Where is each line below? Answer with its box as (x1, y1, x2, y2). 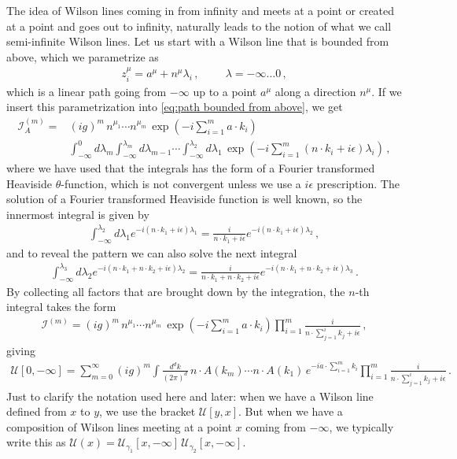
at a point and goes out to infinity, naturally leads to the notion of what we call (6, 17, 392, 34)
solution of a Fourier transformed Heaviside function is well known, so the (6, 191, 363, 207)
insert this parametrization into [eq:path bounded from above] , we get (6, 98, 343, 115)
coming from (245, 418, 306, 435)
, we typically (329, 418, 394, 435)
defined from (6, 403, 67, 420)
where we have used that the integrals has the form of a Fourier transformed (6, 160, 375, 176)
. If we (371, 83, 402, 99)
